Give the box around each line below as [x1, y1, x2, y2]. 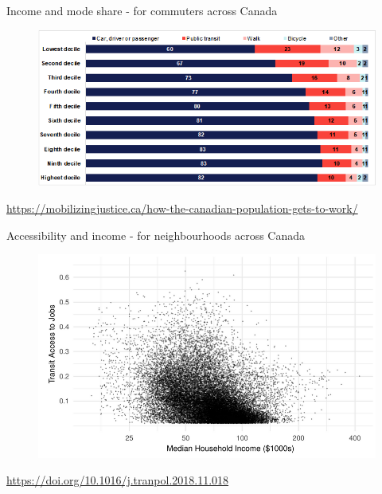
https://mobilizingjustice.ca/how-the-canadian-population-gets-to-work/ [6, 199, 358, 216]
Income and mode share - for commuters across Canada [6, 2, 278, 18]
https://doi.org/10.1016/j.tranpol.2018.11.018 [6, 472, 229, 488]
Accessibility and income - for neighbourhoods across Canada [6, 226, 306, 243]
